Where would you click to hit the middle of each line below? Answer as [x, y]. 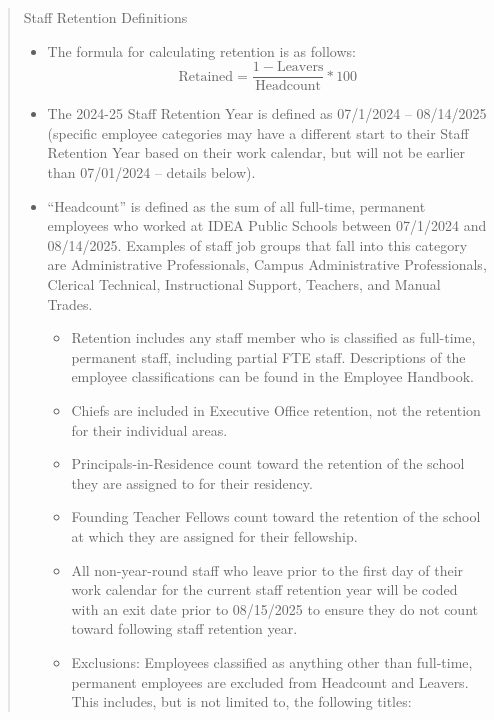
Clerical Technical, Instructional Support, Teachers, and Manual [244, 284]
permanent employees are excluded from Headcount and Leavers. [270, 681]
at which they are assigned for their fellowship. [214, 535]
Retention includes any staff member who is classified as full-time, [273, 337]
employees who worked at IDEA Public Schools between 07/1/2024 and [267, 225]
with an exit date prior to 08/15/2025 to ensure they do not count [274, 608]
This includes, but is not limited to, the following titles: [241, 701]
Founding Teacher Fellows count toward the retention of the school [276, 516]
